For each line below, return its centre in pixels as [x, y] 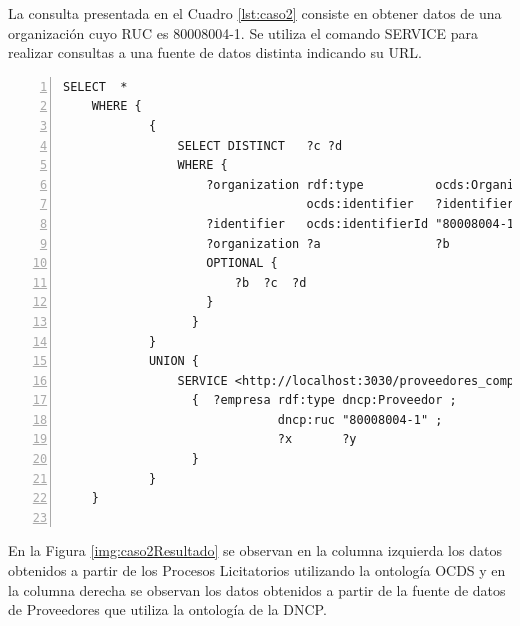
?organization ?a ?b [328, 243]
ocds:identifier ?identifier [410, 204]
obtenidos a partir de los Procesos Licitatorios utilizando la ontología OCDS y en [257, 570]
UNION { [174, 361]
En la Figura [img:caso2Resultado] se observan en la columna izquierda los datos [255, 550]
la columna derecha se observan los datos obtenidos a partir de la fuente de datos [257, 589]
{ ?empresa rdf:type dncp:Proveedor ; [324, 400]
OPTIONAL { [242, 263]
